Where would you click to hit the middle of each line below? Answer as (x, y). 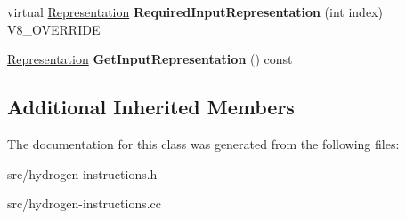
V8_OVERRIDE (54, 29)
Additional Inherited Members (151, 107)
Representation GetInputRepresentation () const (150, 59)
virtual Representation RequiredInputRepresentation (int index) (195, 12)
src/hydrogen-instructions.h (82, 173)
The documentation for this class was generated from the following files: (203, 143)
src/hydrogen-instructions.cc (85, 203)
